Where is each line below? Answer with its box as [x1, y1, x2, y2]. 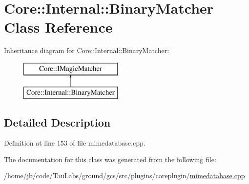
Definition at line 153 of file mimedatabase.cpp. [4, 138, 145, 148]
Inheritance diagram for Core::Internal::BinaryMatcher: [4, 45, 169, 55]
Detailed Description [4, 115, 111, 130]
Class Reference [4, 17, 113, 37]
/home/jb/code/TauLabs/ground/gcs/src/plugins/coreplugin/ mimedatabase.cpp [4, 170, 245, 181]
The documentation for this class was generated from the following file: [4, 154, 216, 164]
